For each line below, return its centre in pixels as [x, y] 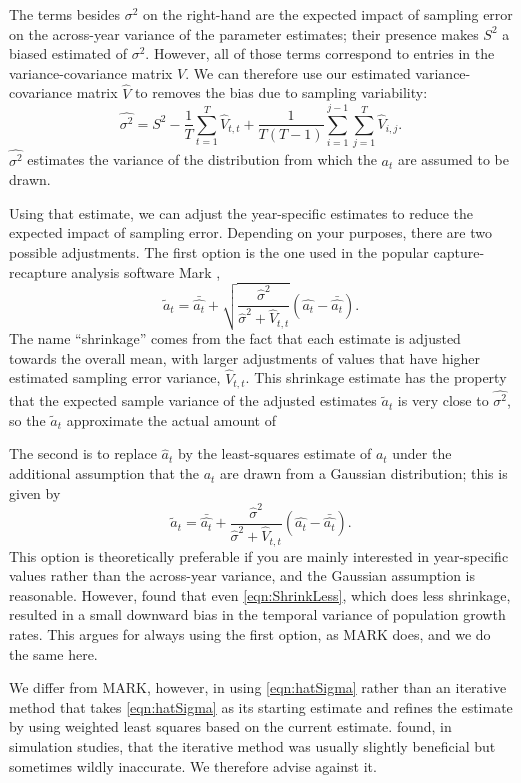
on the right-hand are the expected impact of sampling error [328, 14]
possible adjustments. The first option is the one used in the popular [219, 251]
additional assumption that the [104, 473]
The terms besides [65, 14]
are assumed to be [453, 159]
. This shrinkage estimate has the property [376, 377]
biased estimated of [68, 53]
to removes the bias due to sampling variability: [281, 92]
